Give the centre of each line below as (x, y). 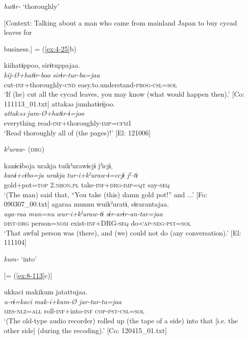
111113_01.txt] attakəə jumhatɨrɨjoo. (60, 103)
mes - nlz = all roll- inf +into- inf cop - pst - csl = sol (74, 311)
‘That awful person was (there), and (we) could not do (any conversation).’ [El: (123, 232)
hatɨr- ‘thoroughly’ (32, 6)
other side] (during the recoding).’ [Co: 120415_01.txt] (86, 330)
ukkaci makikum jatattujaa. (46, 292)
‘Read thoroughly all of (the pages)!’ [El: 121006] (77, 132)
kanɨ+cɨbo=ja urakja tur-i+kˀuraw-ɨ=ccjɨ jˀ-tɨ (71, 175)
